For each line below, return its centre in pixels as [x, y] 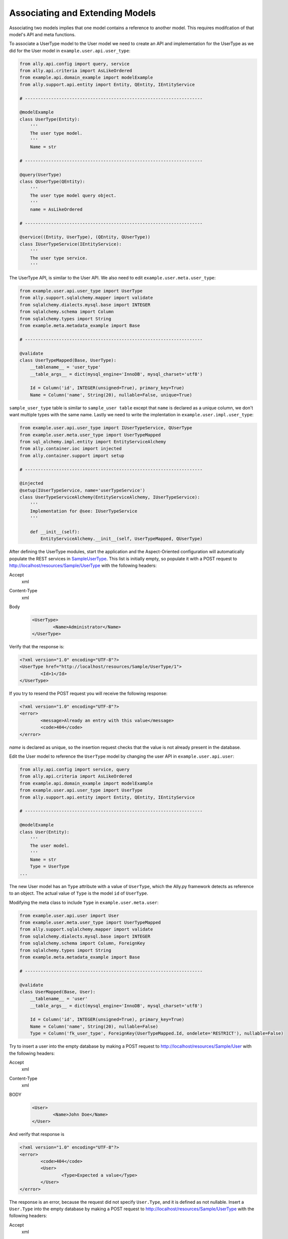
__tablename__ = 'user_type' [65, 367]
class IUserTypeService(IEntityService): [71, 244]
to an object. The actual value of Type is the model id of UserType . [79, 893]
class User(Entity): [44, 832]
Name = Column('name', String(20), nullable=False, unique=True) [111, 395]
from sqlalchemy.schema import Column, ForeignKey [83, 943]
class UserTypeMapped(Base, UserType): [68, 360]
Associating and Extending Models [83, 13]
